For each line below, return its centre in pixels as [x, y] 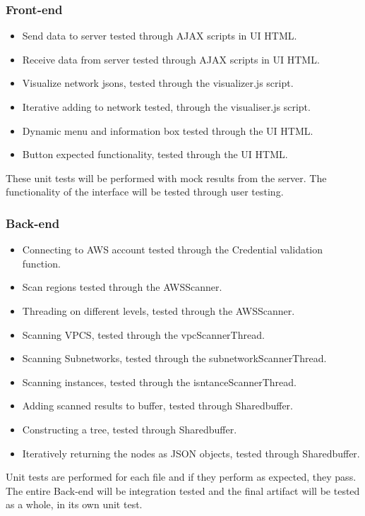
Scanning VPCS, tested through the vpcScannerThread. [143, 334]
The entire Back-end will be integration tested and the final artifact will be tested [183, 490]
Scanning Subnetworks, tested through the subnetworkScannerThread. [174, 358]
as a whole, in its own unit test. [74, 504]
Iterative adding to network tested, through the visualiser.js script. [166, 107]
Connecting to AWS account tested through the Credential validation [173, 250]
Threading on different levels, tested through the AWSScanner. [158, 310]
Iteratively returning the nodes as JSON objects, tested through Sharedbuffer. [191, 453]
